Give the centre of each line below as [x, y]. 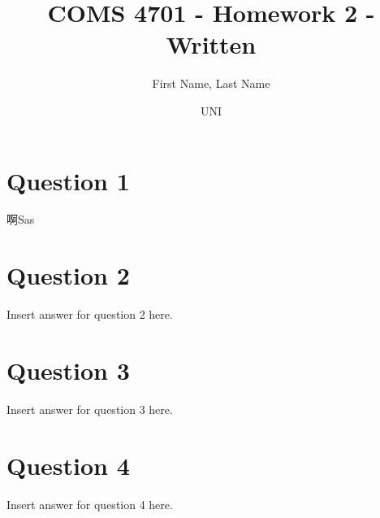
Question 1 [68, 180]
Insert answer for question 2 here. [90, 314]
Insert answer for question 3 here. [90, 409]
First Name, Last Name [211, 83]
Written [211, 44]
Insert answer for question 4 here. [90, 504]
